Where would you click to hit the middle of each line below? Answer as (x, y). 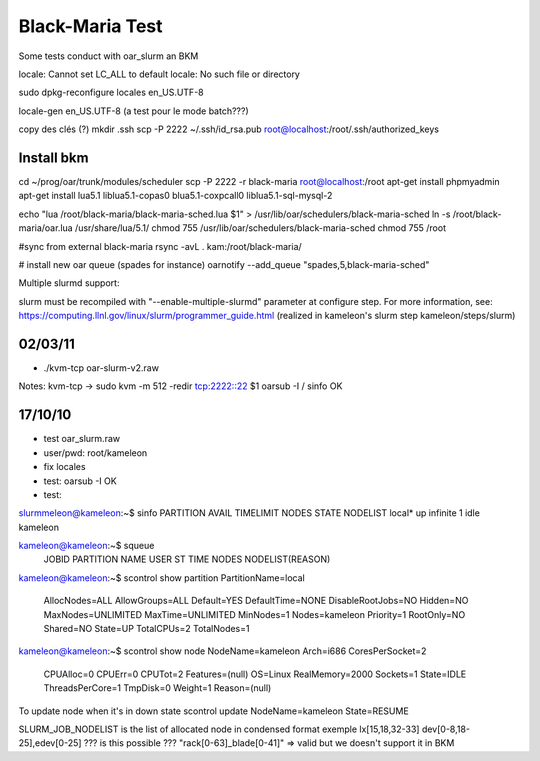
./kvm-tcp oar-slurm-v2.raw (101, 368)
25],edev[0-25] (50, 743)
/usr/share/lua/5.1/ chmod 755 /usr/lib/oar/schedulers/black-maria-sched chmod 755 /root (261, 228)
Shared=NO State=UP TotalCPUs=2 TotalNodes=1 (146, 629)
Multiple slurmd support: (69, 283)
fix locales (64, 467)
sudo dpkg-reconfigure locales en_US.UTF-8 (111, 92)
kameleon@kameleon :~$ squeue (86, 546)
